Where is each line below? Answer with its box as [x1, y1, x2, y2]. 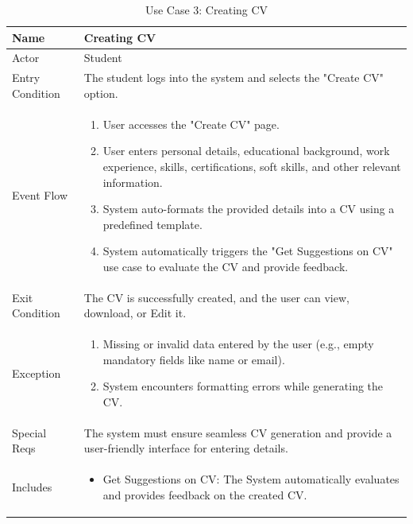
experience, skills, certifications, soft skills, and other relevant [102, 157, 401, 174]
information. [102, 173, 163, 190]
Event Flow [12, 187, 68, 204]
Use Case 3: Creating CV [145, 2, 268, 17]
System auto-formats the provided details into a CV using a [102, 200, 395, 217]
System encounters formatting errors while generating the [102, 378, 384, 394]
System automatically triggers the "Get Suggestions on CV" [102, 243, 393, 259]
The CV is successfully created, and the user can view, [83, 289, 349, 305]
